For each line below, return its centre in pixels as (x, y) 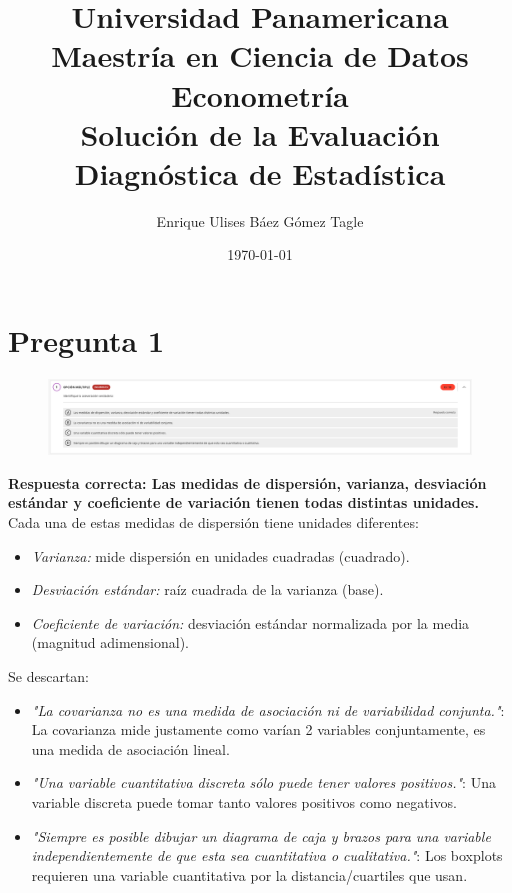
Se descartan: (49, 675)
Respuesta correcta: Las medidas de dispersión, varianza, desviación (247, 482)
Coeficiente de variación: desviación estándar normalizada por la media (250, 622)
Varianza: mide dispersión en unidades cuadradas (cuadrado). (220, 555)
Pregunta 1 (86, 340)
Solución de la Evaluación (260, 133)
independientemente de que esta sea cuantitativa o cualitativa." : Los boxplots (267, 855)
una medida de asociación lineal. (130, 748)
